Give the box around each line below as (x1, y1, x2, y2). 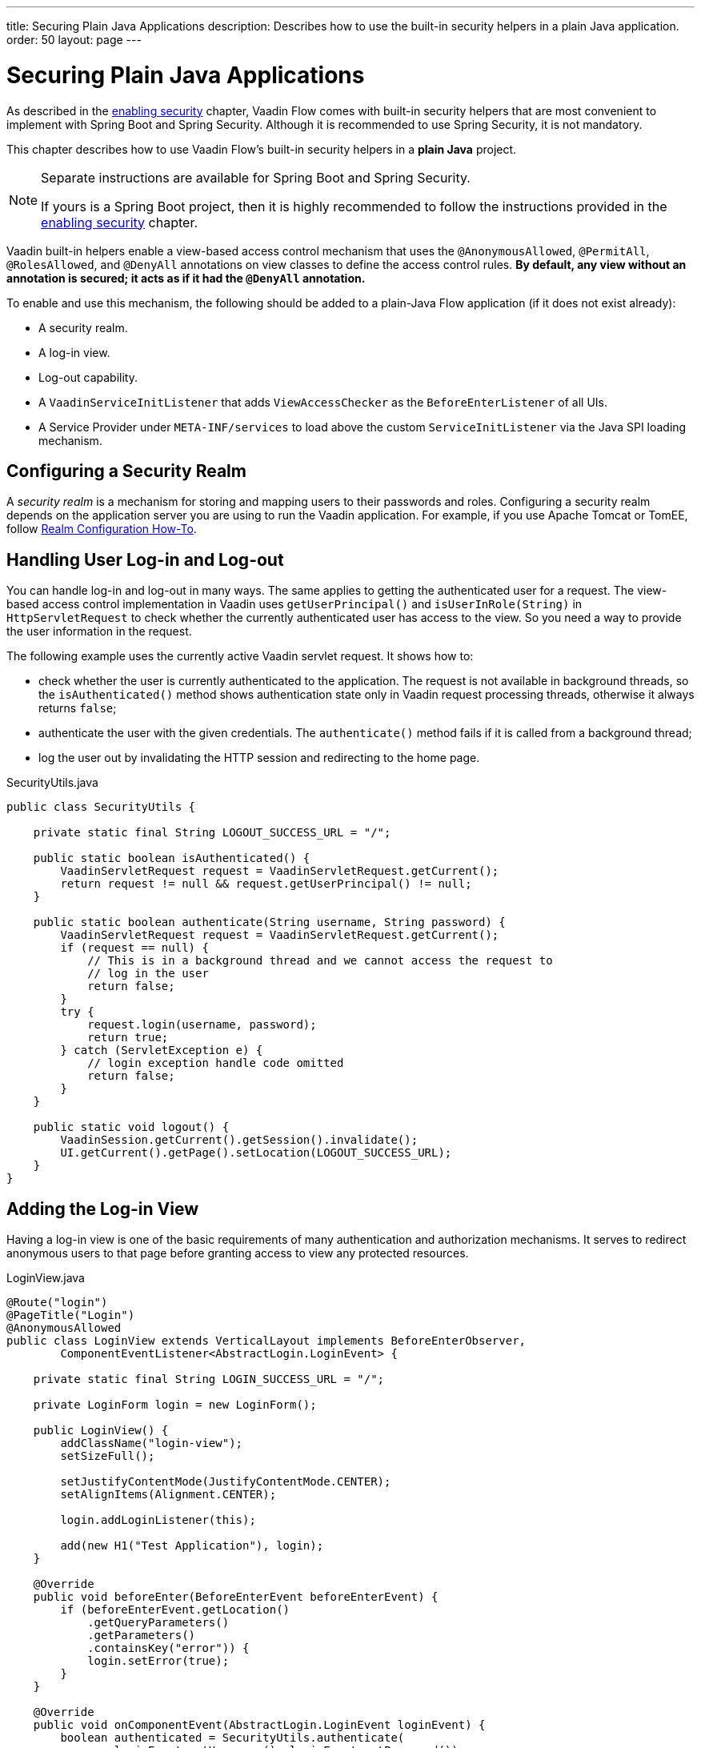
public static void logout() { (33, 1121, 230, 1134)
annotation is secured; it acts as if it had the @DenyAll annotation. (6, 271, 366, 285)
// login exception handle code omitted (87, 1056, 344, 1070)
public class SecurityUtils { (6, 800, 196, 814)
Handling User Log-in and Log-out (6, 549, 284, 570)
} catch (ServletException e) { (60, 1044, 263, 1057)
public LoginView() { (33, 1424, 169, 1437)
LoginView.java (6, 1271, 85, 1285)
